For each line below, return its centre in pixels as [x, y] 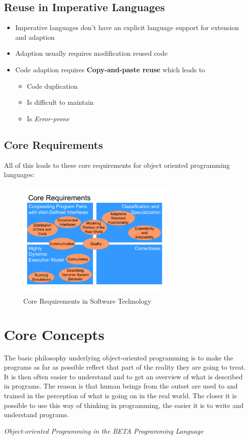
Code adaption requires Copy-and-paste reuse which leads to [110, 69]
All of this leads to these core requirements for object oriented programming [117, 165]
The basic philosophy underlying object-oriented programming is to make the [119, 357]
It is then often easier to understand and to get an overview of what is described [123, 376]
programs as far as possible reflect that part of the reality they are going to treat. [125, 367]
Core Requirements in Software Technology [87, 301]
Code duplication [52, 86]
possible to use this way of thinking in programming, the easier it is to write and [124, 405]
